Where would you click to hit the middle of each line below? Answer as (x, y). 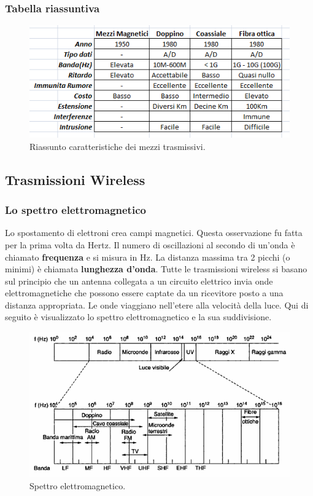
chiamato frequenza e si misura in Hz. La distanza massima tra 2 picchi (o (148, 257)
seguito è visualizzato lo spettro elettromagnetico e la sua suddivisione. (138, 317)
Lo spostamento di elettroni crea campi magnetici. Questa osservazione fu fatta (154, 233)
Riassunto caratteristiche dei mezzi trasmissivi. (118, 146)
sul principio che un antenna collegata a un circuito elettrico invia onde (139, 281)
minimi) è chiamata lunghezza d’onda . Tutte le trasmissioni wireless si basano (156, 269)
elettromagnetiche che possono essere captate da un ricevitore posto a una (144, 293)
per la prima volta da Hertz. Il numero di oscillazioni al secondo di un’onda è (150, 244)
